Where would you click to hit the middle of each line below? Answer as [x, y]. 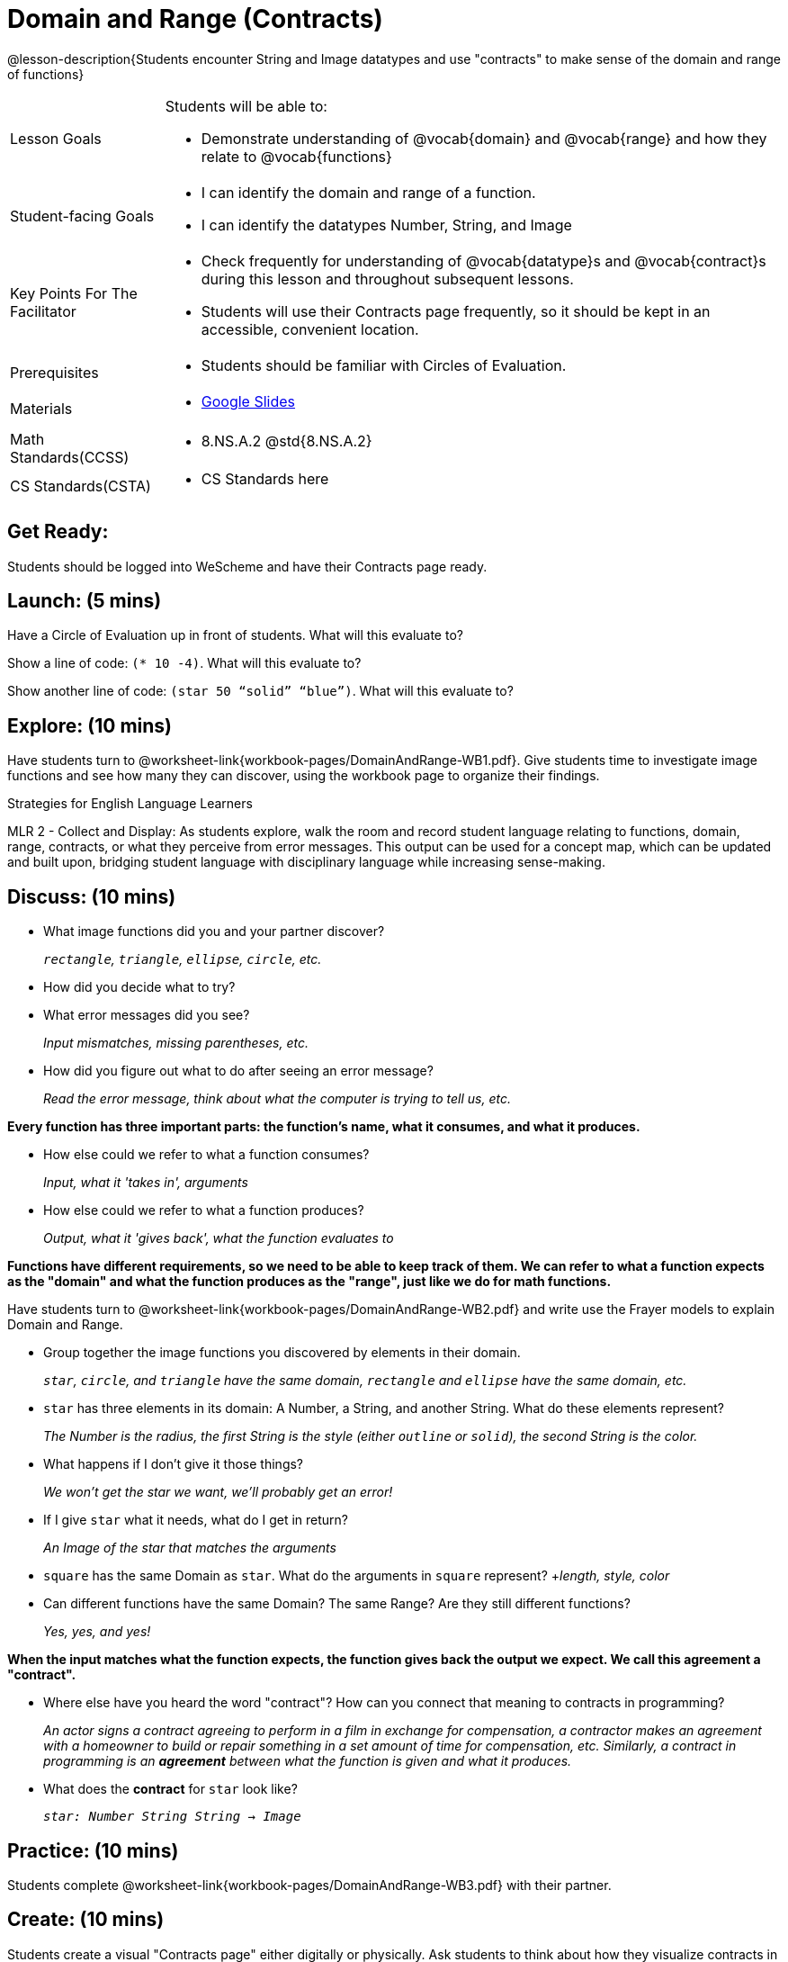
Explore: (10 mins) [90, 725]
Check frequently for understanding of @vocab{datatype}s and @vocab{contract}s [484, 261]
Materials [41, 408]
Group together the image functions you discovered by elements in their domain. [282, 1353]
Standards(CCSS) [70, 457]
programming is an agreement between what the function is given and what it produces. [308, 1761]
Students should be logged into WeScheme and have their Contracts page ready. [247, 566]
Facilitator [43, 311]
